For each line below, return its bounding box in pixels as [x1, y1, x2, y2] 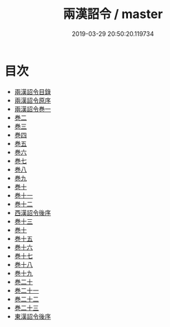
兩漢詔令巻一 [14, 104, 51, 113]
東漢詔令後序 [14, 312, 51, 320]
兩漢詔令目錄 [14, 87, 51, 95]
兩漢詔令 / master [63, 6, 163, 22]
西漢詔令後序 [14, 208, 51, 216]
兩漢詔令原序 [14, 96, 51, 104]
